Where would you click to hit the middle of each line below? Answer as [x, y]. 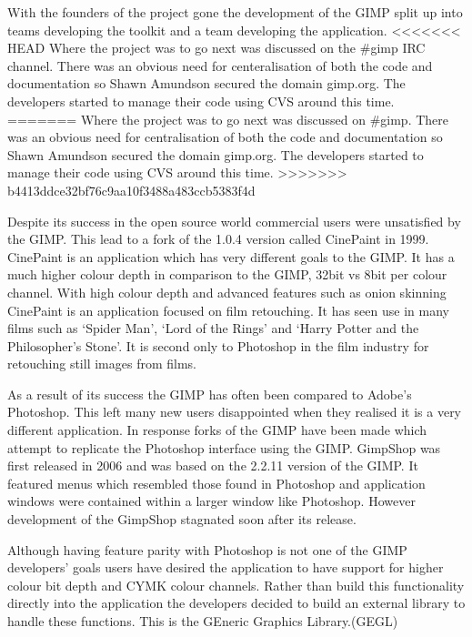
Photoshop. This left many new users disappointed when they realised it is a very [235, 412]
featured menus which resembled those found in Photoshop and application [216, 483]
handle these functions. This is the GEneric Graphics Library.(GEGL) [203, 621]
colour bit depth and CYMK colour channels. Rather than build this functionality [236, 585]
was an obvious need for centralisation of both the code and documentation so [225, 137]
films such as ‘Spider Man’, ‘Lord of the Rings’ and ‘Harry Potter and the [213, 328]
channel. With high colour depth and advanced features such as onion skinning [227, 292]
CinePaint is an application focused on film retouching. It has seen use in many [228, 310]
